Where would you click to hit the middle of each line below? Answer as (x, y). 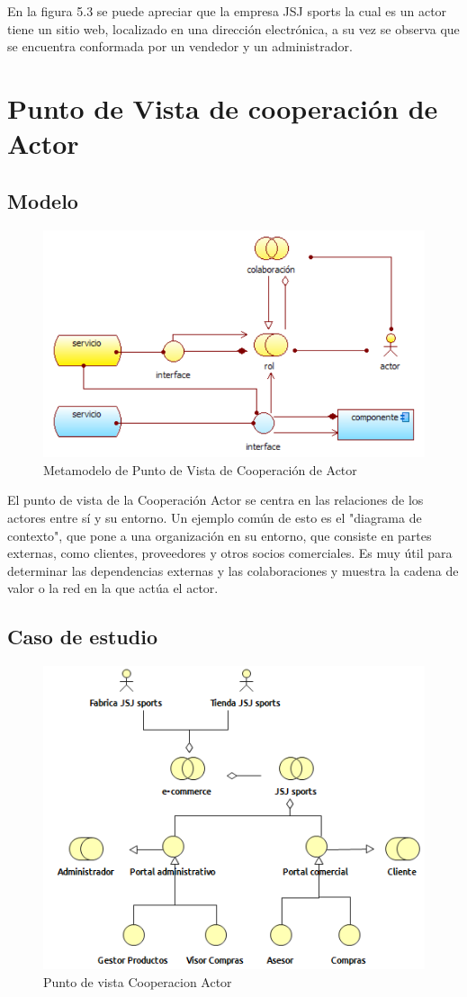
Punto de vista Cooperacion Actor (138, 981)
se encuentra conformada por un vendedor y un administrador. (180, 46)
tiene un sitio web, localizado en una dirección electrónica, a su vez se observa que (233, 28)
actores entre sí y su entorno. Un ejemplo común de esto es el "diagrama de (215, 517)
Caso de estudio (82, 637)
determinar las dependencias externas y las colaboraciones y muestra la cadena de (233, 570)
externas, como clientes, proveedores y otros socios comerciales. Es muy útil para (230, 553)
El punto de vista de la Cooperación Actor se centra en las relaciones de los (216, 500)
